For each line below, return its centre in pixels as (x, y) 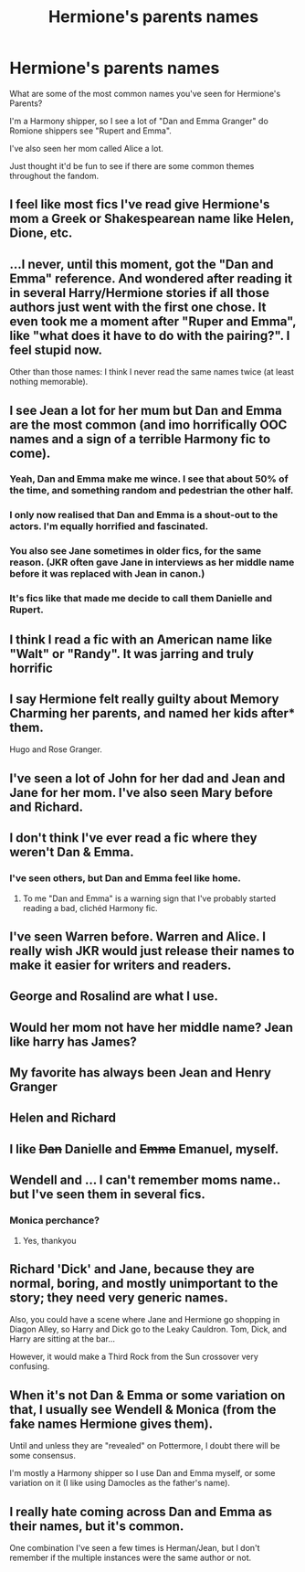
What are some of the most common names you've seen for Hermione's (145, 93)
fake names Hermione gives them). (111, 1423)
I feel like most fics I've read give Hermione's (140, 204)
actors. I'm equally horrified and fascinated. (109, 526)
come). (30, 453)
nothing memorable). (49, 382)
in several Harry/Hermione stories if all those (139, 293)
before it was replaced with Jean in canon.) (107, 574)
